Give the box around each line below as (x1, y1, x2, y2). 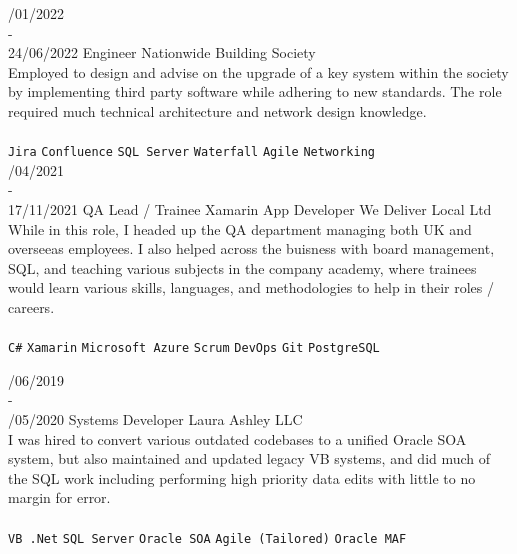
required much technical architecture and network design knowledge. (8, 100, 427, 121)
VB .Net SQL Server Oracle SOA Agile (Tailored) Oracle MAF (8, 531, 407, 546)
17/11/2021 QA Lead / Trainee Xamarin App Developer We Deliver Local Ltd (8, 199, 492, 219)
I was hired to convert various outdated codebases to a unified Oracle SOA (8, 428, 467, 449)
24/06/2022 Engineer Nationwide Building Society (8, 42, 316, 63)
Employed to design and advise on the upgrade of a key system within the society (8, 61, 509, 82)
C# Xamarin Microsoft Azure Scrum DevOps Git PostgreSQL (8, 341, 380, 356)
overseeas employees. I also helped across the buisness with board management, (8, 238, 495, 259)
